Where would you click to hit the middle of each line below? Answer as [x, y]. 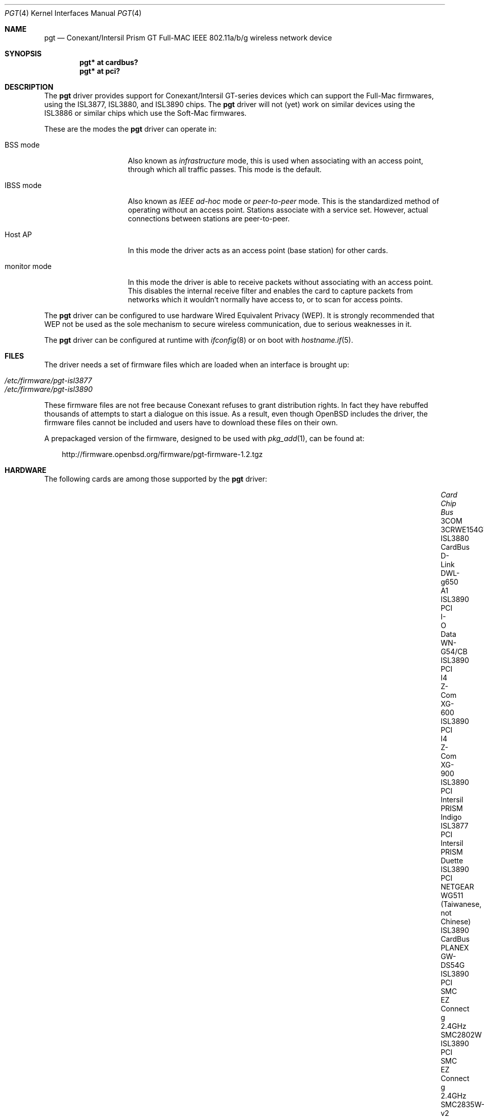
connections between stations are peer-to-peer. [209, 219]
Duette [452, 861]
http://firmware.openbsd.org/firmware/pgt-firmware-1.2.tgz [162, 454]
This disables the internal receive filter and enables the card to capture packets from [270, 291]
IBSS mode [23, 185]
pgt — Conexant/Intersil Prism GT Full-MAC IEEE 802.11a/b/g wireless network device [188, 38]
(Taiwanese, [461, 904]
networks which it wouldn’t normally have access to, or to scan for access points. [265, 299]
